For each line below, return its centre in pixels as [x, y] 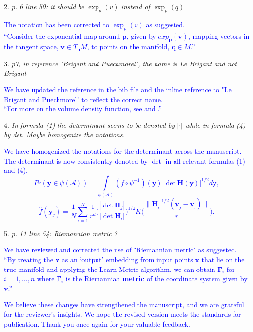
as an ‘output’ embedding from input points [127, 259]
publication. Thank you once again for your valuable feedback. [97, 323]
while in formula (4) [215, 125]
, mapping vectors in [219, 35]
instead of [136, 6]
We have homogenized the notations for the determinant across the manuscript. [123, 151]
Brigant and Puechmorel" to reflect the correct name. [83, 99]
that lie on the [223, 259]
